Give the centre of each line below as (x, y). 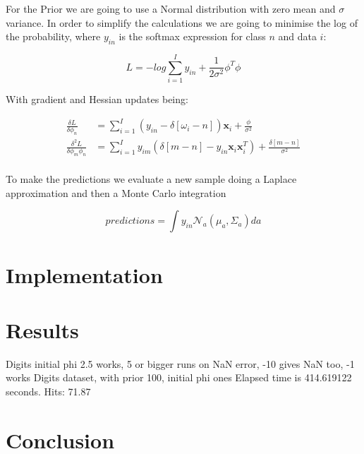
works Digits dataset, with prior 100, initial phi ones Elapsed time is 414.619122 (179, 377)
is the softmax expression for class (192, 36)
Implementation (84, 274)
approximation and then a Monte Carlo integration (116, 192)
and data (297, 36)
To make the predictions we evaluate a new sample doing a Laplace (151, 179)
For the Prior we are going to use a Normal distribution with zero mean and (171, 8)
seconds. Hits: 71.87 (48, 392)
